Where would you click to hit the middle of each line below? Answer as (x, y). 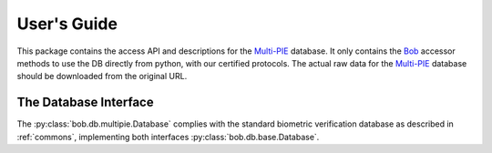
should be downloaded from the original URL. (102, 76)
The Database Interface (85, 102)
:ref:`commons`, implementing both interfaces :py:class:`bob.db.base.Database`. (168, 137)
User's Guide (67, 24)
